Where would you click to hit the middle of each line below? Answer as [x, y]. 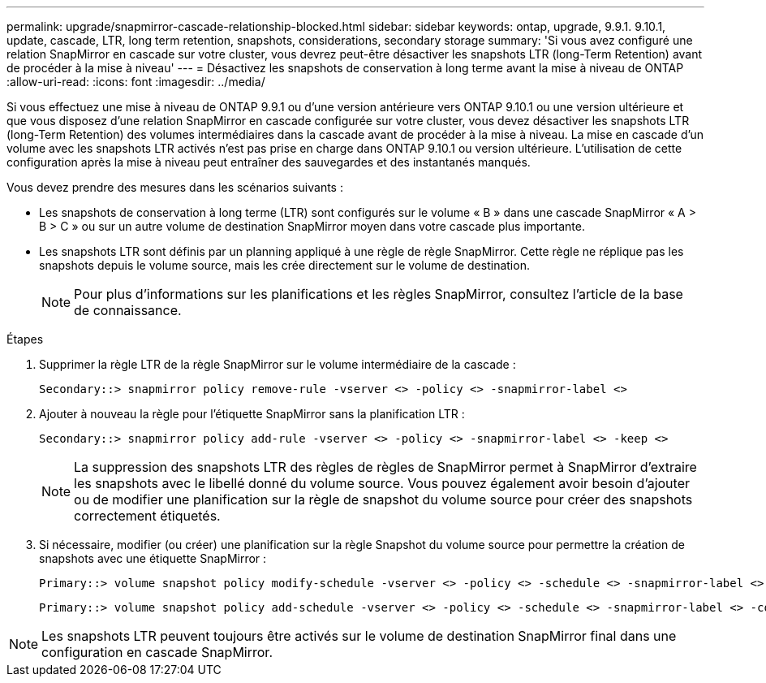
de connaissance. [128, 310]
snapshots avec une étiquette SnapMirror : [153, 558]
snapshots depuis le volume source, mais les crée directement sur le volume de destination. [284, 265]
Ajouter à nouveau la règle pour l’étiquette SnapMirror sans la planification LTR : [252, 414]
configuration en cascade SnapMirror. [157, 652]
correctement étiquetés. [147, 516]
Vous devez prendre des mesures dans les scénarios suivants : [175, 187]
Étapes [25, 339]
